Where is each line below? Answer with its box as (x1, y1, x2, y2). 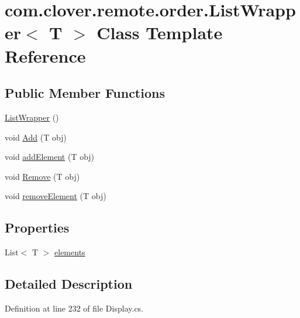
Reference (5, 43, 86, 67)
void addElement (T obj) (5, 151, 95, 163)
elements (54, 246, 85, 258)
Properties (5, 218, 70, 237)
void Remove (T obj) (5, 170, 80, 182)
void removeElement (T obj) (5, 190, 106, 202)
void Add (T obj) (5, 131, 67, 143)
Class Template (96, 20, 223, 45)
